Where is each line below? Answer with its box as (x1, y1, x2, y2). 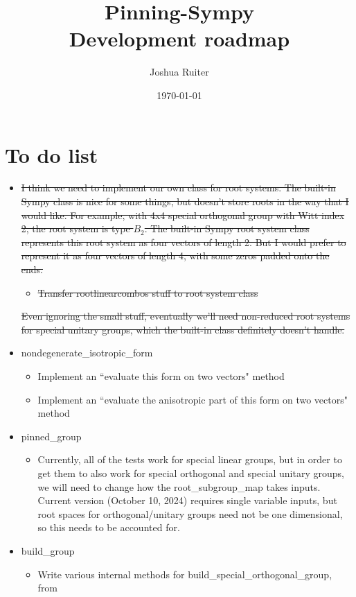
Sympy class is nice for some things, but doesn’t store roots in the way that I (21, 194, 349, 209)
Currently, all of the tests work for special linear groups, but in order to (37, 452, 342, 467)
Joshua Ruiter (150, 64, 209, 79)
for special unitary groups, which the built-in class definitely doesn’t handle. (21, 322, 345, 336)
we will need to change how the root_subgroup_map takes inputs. (37, 479, 321, 494)
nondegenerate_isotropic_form (21, 345, 153, 360)
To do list (5, 140, 98, 168)
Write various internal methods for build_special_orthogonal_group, (37, 566, 332, 581)
